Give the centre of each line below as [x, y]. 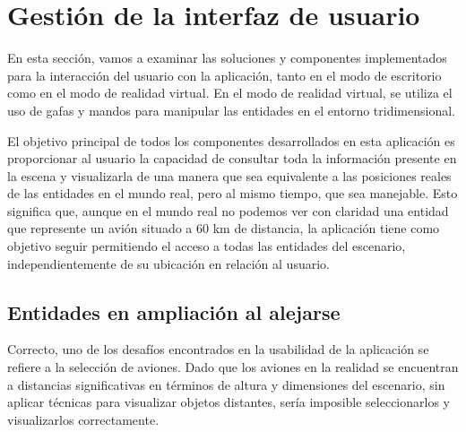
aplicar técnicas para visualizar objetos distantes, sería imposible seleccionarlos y [229, 402]
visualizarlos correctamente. [83, 419]
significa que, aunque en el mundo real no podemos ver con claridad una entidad [228, 210]
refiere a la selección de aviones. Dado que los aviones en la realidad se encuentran [233, 367]
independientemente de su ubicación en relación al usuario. [168, 263]
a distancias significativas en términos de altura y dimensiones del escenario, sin [226, 384]
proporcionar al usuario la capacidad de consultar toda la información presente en [232, 158]
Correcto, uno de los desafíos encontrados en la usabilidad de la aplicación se [218, 349]
